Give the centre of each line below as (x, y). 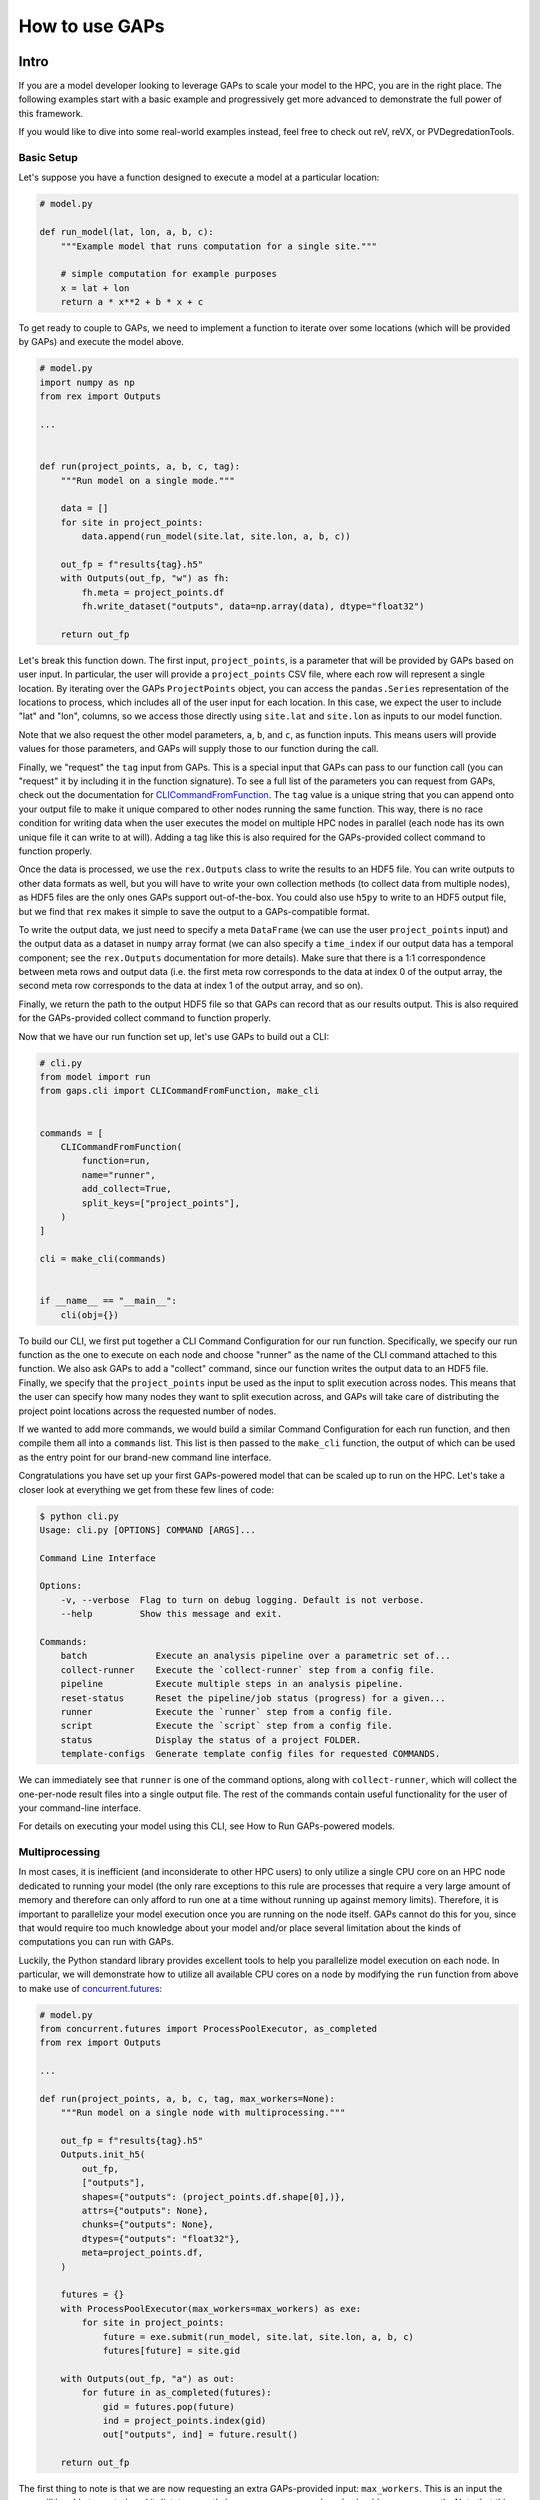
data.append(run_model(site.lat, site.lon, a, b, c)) (216, 536)
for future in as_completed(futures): (176, 2393)
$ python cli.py (79, 1516)
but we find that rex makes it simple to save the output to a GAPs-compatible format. (194, 911)
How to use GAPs (91, 26)
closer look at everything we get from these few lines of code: (146, 1489)
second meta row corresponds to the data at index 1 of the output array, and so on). (191, 986)
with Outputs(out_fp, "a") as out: (147, 2378)
